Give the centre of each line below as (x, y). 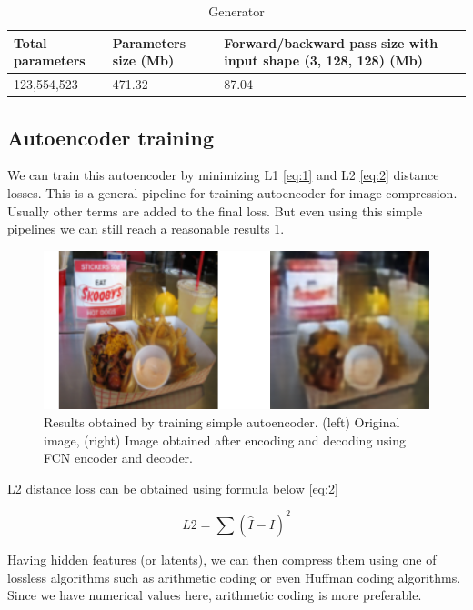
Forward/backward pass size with (331, 42)
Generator (236, 11)
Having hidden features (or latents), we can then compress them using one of (222, 559)
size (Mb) (143, 60)
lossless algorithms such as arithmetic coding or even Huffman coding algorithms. (234, 577)
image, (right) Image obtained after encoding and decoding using (225, 440)
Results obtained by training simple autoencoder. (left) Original (222, 422)
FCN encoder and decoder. (118, 458)
